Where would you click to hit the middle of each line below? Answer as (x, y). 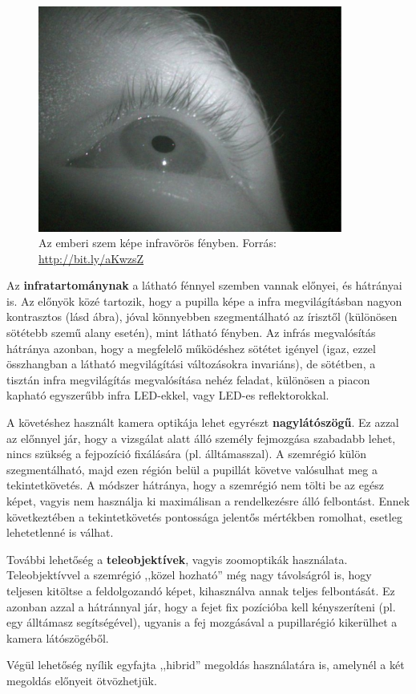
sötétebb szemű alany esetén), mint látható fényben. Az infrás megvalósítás (191, 333)
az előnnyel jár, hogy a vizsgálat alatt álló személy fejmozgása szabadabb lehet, (201, 438)
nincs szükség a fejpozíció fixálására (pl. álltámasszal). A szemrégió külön (186, 454)
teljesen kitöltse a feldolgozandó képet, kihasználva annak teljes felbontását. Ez (201, 590)
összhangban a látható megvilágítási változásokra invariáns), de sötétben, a (191, 364)
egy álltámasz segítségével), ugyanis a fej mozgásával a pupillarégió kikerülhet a (202, 622)
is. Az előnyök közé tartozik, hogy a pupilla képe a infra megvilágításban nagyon (204, 300)
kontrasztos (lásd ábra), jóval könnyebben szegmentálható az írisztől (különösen (202, 317)
